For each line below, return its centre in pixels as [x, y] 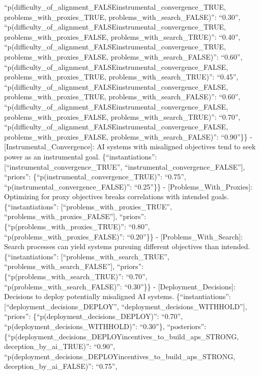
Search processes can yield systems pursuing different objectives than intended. [127, 246]
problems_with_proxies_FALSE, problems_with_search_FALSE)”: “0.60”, [123, 56]
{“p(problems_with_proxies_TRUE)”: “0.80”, [77, 226]
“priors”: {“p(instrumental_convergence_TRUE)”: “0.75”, [95, 177]
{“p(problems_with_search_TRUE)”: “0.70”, [76, 276]
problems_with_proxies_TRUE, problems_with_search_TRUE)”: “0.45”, [121, 77]
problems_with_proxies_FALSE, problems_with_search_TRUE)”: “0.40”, [122, 36]
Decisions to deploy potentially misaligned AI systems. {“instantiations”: [118, 296]
